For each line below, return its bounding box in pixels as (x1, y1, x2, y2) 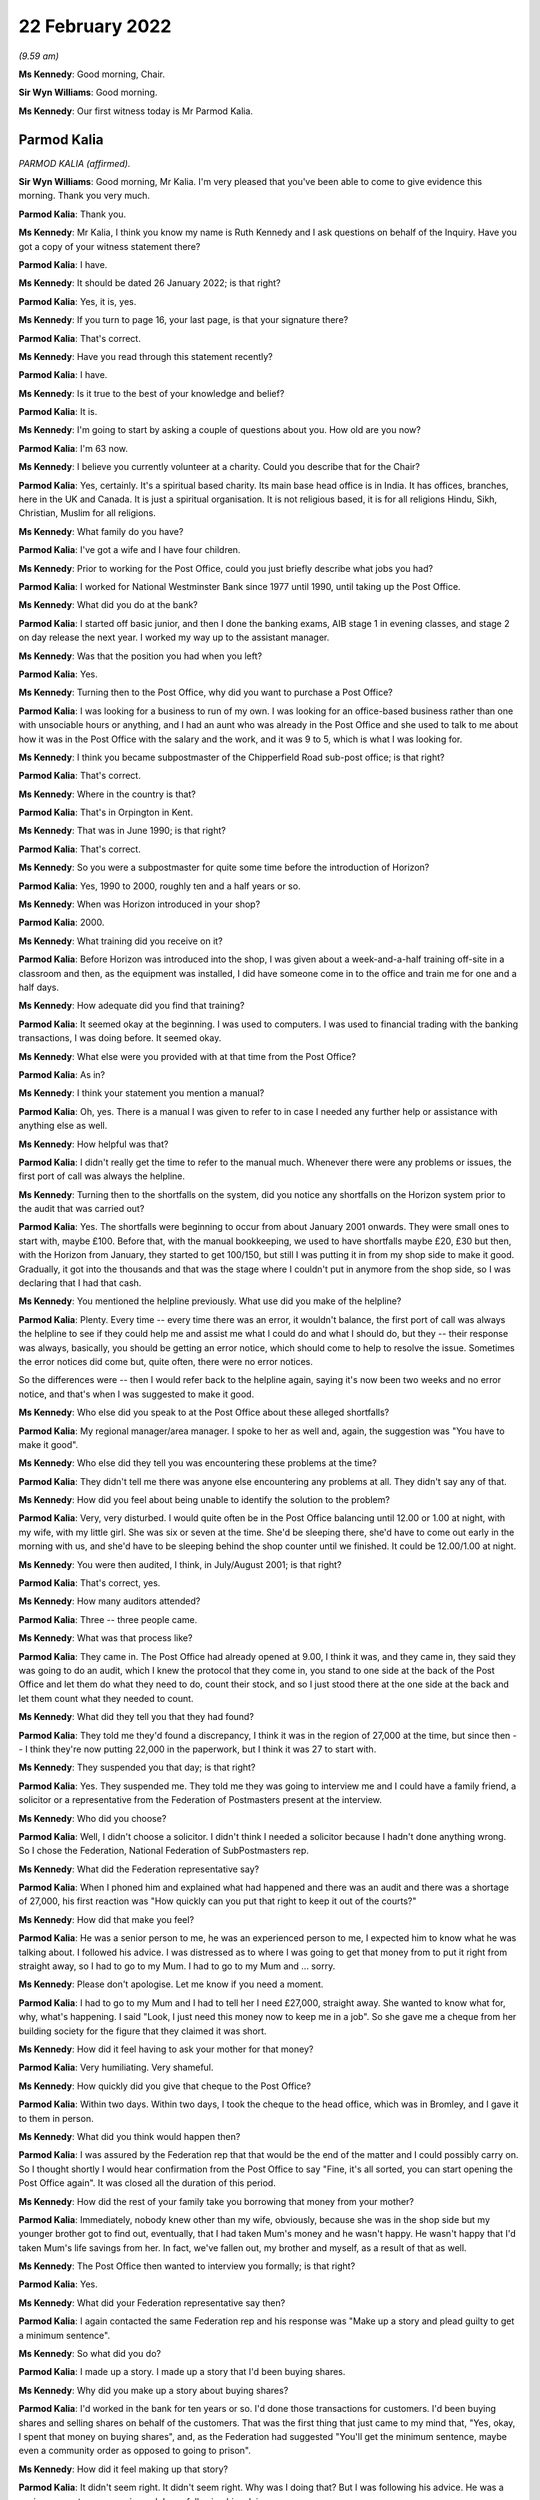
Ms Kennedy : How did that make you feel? (18, 1913, 195, 1925)
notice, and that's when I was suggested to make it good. (18, 1388, 255, 1400)
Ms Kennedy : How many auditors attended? (18, 1595, 201, 1607)
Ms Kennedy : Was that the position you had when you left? (18, 650, 263, 662)
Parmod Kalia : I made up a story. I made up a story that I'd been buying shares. (18, 2366, 346, 2378)
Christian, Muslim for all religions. (18, 507, 157, 519)
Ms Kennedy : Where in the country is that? (18, 788, 197, 800)
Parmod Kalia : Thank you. (18, 208, 127, 220)
